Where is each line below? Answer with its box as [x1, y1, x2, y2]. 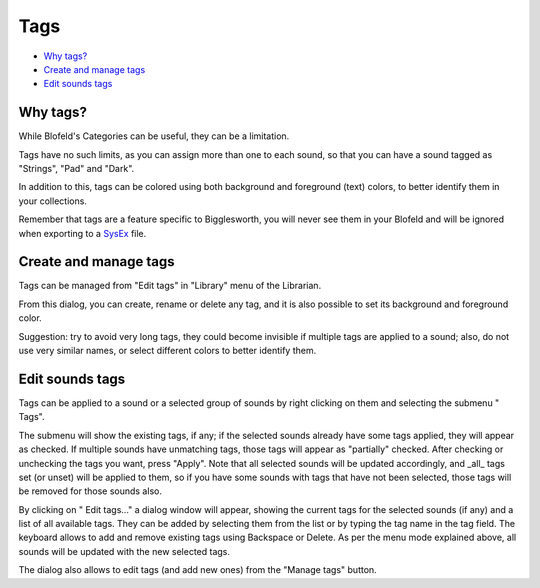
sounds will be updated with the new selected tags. [18, 545, 230, 557]
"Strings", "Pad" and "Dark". [18, 163, 135, 175]
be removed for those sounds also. [18, 485, 162, 497]
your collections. [18, 195, 87, 207]
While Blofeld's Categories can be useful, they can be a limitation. [18, 130, 290, 142]
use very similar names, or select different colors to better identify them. [18, 345, 317, 357]
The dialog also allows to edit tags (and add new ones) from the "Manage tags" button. [18, 564, 377, 576]
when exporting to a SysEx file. [18, 227, 147, 239]
